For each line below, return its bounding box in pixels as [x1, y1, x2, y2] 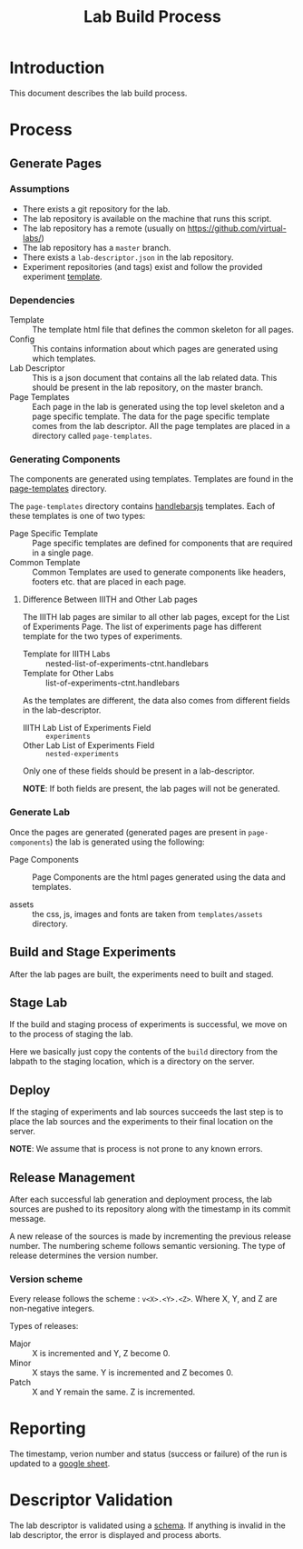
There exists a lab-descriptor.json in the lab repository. [22, 252, 234, 263]
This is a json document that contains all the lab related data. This [32, 373, 278, 384]
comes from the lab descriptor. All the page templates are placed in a [32, 421, 290, 432]
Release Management [9, 1170, 136, 1185]
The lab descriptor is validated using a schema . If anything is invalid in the [9, 1520, 286, 1531]
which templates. [32, 353, 97, 365]
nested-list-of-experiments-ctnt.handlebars [44, 658, 209, 669]
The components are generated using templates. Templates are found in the [9, 474, 294, 485]
